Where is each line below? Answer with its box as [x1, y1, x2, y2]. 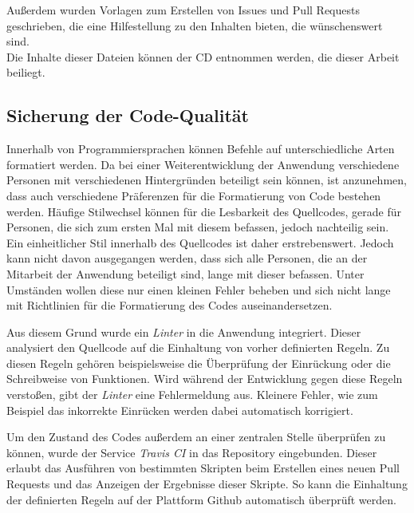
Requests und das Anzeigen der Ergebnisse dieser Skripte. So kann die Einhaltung [6, 476, 408, 492]
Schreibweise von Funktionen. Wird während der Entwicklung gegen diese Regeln [6, 370, 403, 387]
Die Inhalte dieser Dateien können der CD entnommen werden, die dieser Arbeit [6, 48, 400, 65]
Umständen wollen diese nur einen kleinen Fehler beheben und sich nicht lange [6, 281, 391, 298]
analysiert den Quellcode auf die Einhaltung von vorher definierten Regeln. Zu [6, 339, 390, 356]
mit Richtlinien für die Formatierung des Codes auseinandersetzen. [6, 297, 333, 314]
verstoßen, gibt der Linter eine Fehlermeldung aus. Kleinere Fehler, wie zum [6, 386, 378, 403]
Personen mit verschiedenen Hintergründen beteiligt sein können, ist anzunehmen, [6, 172, 407, 188]
